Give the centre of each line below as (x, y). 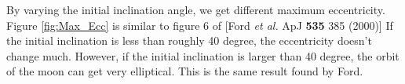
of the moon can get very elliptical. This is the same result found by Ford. (185, 71)
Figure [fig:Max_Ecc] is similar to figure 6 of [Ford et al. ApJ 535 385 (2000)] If (200, 25)
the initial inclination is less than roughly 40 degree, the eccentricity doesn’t (189, 40)
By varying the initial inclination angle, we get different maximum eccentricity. (196, 9)
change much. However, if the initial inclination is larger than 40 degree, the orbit (203, 55)
